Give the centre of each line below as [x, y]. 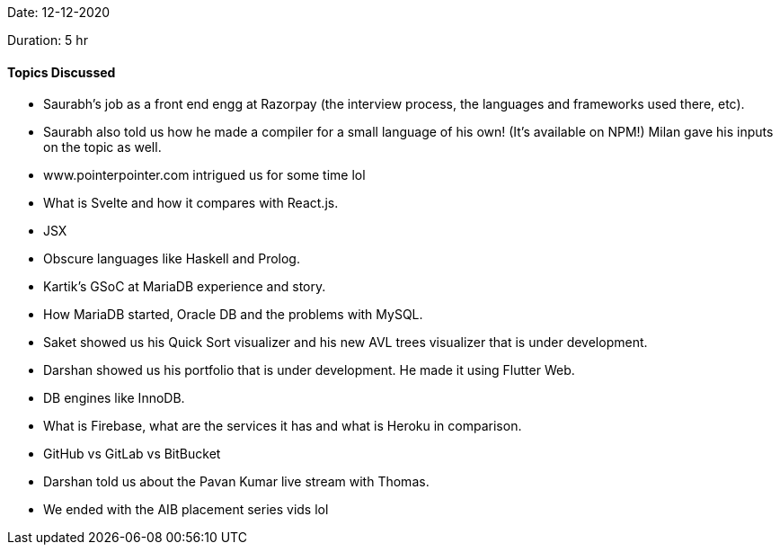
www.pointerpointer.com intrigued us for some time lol [204, 175]
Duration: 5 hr [48, 40]
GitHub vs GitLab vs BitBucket [132, 454]
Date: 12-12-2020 [59, 12]
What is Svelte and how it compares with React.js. [191, 203]
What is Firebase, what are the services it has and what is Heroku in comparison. [283, 426]
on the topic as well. [102, 147]
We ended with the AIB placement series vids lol [186, 510]
